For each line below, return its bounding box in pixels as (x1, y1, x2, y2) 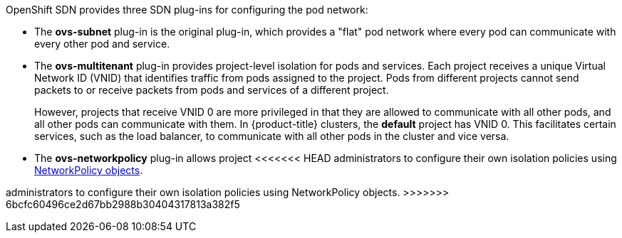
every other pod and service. (34, 38, 170, 50)
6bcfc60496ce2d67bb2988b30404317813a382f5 (6, 198, 240, 210)
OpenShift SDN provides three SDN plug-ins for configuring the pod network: (6, 4, 368, 16)
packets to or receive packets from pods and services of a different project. (34, 84, 389, 96)
